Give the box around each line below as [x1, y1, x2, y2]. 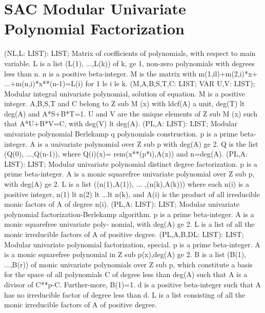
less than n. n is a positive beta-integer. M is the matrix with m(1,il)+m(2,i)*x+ [4, 68, 258, 79]
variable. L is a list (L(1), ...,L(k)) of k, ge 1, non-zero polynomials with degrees [4, 57, 255, 68]
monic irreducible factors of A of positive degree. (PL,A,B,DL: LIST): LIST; [4, 229, 244, 239]
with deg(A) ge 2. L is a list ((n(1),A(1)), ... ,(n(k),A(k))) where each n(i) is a [4, 179, 250, 189]
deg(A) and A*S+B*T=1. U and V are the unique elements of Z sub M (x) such [4, 108, 257, 119]
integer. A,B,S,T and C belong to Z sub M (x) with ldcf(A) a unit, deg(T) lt [4, 98, 245, 109]
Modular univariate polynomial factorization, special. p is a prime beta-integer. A [4, 239, 260, 249]
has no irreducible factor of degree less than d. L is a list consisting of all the [4, 289, 246, 300]
